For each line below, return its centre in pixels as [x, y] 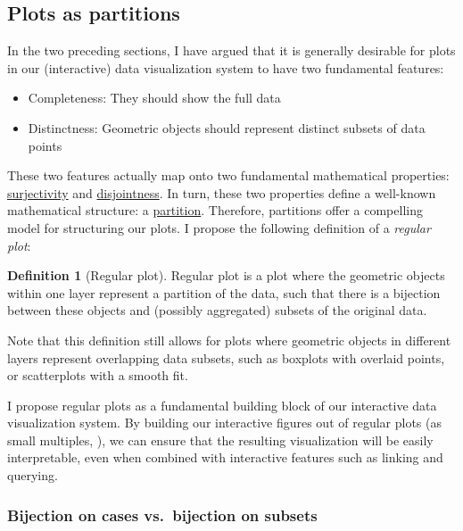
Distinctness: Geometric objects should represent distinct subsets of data [227, 127]
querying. [33, 475]
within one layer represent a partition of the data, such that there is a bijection [224, 292]
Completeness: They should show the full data [154, 98]
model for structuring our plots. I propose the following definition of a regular [219, 227]
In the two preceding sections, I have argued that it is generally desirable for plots [231, 50]
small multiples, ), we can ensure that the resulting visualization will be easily [220, 440]
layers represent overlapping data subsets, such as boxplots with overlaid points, [226, 357]
